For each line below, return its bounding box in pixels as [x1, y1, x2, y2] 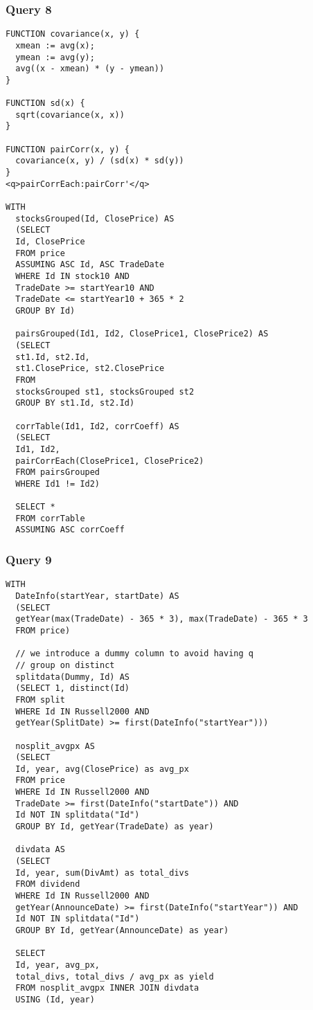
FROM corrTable [15, 513, 85, 523]
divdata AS [15, 845, 65, 855]
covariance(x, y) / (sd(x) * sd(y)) [15, 156, 184, 166]
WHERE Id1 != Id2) [15, 478, 100, 489]
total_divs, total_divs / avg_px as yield [15, 971, 214, 982]
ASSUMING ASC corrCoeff [15, 525, 125, 535]
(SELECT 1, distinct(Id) [15, 683, 129, 694]
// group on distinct [15, 660, 115, 670]
